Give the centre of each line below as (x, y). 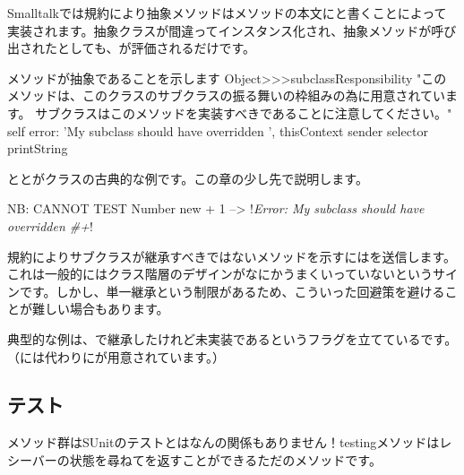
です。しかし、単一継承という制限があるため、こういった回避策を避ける (232, 291)
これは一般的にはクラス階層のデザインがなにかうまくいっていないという (220, 274)
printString (38, 148)
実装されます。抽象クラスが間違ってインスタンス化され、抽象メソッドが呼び (232, 30)
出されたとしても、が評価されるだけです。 (132, 48)
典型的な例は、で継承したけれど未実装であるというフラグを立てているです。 (232, 338)
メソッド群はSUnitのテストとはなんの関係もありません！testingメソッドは (223, 442)
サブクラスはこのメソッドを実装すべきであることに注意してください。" (244, 112)
